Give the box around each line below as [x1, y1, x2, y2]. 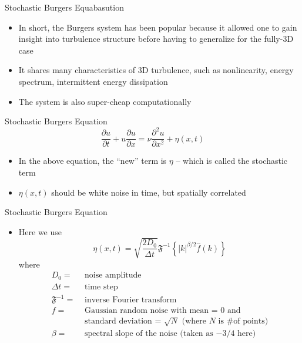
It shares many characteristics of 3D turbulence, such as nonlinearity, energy [18, 64, 294, 76]
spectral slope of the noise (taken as [85, 329, 213, 338]
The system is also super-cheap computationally [18, 95, 192, 107]
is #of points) [218, 317, 269, 326]
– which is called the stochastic [176, 154, 287, 167]
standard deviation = [85, 317, 162, 326]
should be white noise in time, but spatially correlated [51, 186, 246, 198]
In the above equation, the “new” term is [18, 154, 167, 167]
